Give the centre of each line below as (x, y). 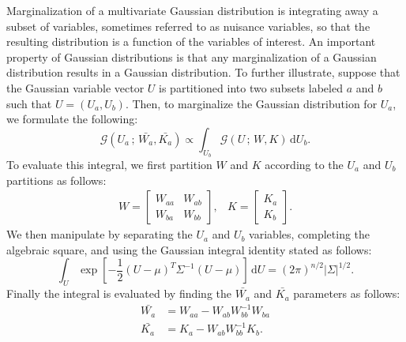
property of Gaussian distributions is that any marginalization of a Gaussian (192, 56)
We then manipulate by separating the (100, 234)
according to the (304, 164)
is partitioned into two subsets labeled (251, 87)
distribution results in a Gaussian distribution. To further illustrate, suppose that (203, 72)
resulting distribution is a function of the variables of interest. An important (191, 41)
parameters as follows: (347, 293)
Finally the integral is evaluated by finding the (119, 293)
